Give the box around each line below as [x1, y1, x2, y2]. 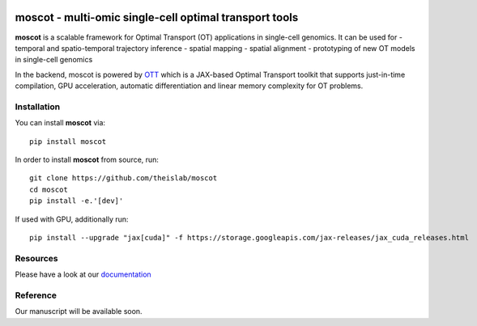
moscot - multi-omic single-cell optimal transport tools [15, 11, 299, 24]
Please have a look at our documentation [15, 269, 151, 279]
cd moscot [29, 184, 68, 194]
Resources [15, 252, 58, 264]
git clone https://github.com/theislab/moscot [29, 174, 218, 183]
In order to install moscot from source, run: [15, 155, 160, 164]
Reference [15, 290, 57, 301]
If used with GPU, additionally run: [15, 214, 129, 224]
